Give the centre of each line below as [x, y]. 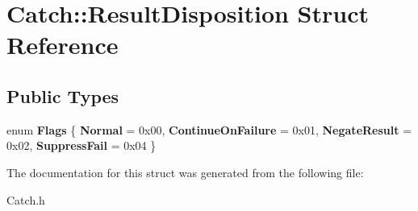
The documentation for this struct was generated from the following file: [185, 172]
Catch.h [26, 199]
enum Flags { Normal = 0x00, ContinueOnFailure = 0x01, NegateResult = [209, 129]
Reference [63, 45]
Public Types [63, 95]
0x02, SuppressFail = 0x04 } [82, 145]
